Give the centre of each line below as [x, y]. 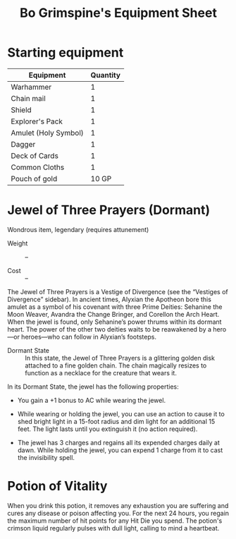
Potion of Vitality [57, 486]
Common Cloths [38, 167]
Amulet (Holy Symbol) [48, 133]
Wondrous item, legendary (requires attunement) [78, 229]
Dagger [23, 144]
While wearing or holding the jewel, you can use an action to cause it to [121, 413]
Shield [21, 109]
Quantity [106, 75]
